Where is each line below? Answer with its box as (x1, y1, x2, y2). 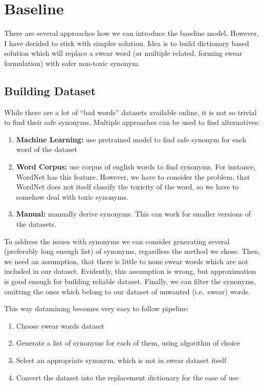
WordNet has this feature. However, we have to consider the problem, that (16, 171, 250, 182)
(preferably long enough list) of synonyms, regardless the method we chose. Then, (4, 246, 260, 256)
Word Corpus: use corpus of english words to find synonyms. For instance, (16, 161, 256, 172)
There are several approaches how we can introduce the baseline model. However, (4, 28, 259, 38)
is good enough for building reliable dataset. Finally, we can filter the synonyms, (4, 276, 256, 287)
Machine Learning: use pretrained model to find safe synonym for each (16, 134, 247, 144)
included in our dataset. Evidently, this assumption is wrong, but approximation (4, 266, 256, 276)
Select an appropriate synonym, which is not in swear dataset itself (16, 354, 227, 365)
